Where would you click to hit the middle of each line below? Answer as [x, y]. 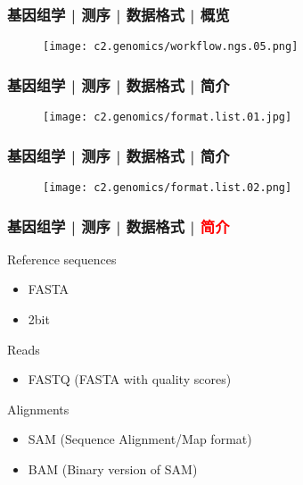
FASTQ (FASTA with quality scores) [130, 379]
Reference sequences [62, 259]
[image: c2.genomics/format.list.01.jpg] [168, 117]
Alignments [38, 409]
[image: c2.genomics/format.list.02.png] [168, 187]
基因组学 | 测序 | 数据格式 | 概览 [119, 14]
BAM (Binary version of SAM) [113, 469]
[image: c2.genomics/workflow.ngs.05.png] [171, 47]
